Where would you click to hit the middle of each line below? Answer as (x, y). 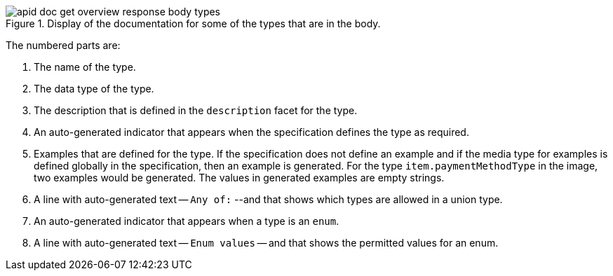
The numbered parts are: (63, 45)
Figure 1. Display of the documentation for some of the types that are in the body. (193, 23)
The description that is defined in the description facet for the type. (196, 110)
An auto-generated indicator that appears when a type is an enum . (187, 221)
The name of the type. (85, 67)
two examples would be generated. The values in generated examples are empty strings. (239, 178)
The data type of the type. (94, 89)
